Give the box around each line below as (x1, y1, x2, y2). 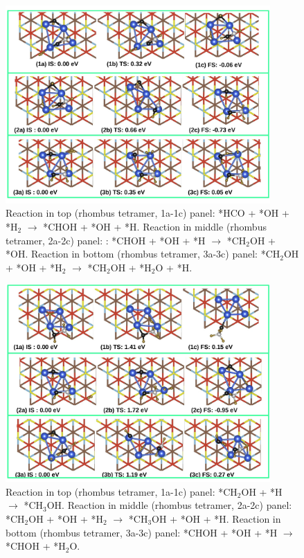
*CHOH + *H (6, 539, 66, 553)
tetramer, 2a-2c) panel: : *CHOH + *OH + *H (6, 233, 206, 247)
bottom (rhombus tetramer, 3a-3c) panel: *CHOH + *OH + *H (6, 525, 278, 539)
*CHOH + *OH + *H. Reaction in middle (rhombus (43, 219, 267, 233)
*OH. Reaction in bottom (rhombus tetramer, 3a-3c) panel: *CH (6, 246, 280, 261)
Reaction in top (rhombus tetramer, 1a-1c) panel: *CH (6, 484, 238, 498)
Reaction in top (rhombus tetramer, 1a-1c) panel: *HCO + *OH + (6, 206, 289, 220)
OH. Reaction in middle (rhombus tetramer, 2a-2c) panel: (46, 498, 292, 512)
